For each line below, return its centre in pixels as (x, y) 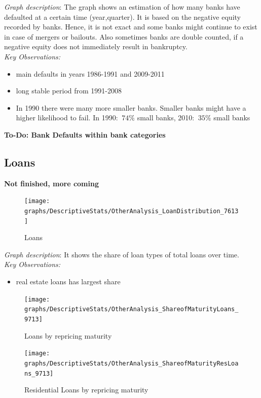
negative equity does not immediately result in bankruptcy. (96, 46)
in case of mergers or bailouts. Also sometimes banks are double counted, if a (124, 36)
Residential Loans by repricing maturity (86, 390)
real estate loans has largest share (68, 281)
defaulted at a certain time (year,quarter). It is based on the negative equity (122, 16)
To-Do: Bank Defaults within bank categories (85, 134)
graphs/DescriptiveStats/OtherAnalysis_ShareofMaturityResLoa (132, 363)
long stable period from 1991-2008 (69, 91)
